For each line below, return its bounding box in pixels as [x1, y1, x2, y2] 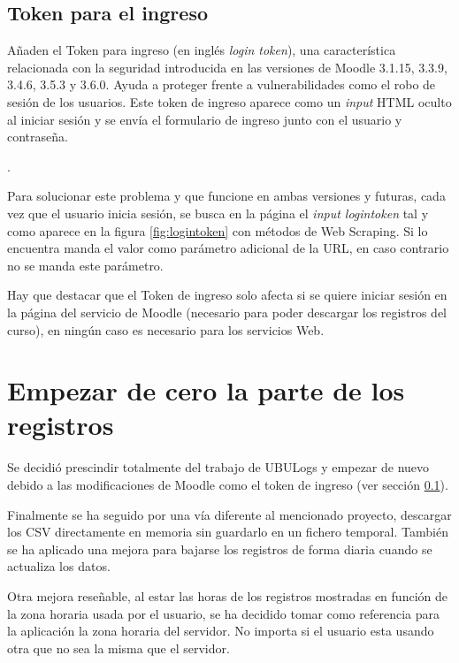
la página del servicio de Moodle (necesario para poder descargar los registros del [7, 302, 447, 321]
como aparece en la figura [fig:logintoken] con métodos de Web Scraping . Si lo [7, 221, 428, 240]
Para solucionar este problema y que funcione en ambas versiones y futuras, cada [7, 187, 446, 205]
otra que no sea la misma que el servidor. [7, 638, 230, 657]
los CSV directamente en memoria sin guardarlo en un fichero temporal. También [7, 522, 448, 541]
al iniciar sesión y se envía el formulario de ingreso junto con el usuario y [7, 110, 402, 128]
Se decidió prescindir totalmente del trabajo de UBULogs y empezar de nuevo [7, 458, 430, 476]
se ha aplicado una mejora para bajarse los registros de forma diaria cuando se [7, 539, 432, 558]
